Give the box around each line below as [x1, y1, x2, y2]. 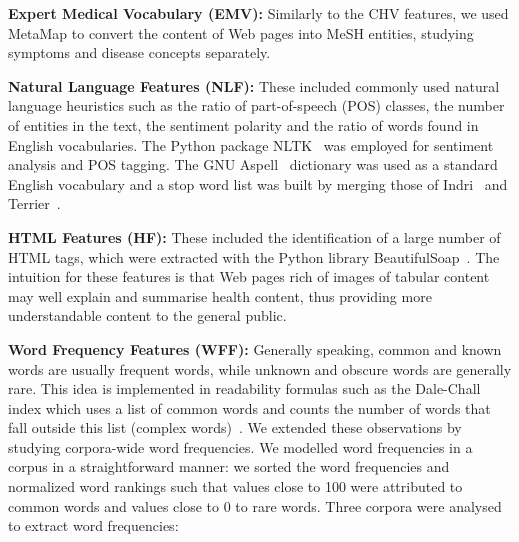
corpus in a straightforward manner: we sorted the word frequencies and [8, 456, 450, 477]
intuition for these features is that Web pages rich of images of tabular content [8, 266, 490, 287]
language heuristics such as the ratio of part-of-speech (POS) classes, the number [8, 95, 505, 116]
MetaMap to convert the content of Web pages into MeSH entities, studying [8, 22, 474, 43]
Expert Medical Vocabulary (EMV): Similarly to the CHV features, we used [8, 3, 509, 23]
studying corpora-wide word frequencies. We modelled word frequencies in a [8, 436, 473, 457]
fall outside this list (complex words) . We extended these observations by [8, 417, 462, 438]
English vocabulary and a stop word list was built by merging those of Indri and [8, 173, 508, 194]
